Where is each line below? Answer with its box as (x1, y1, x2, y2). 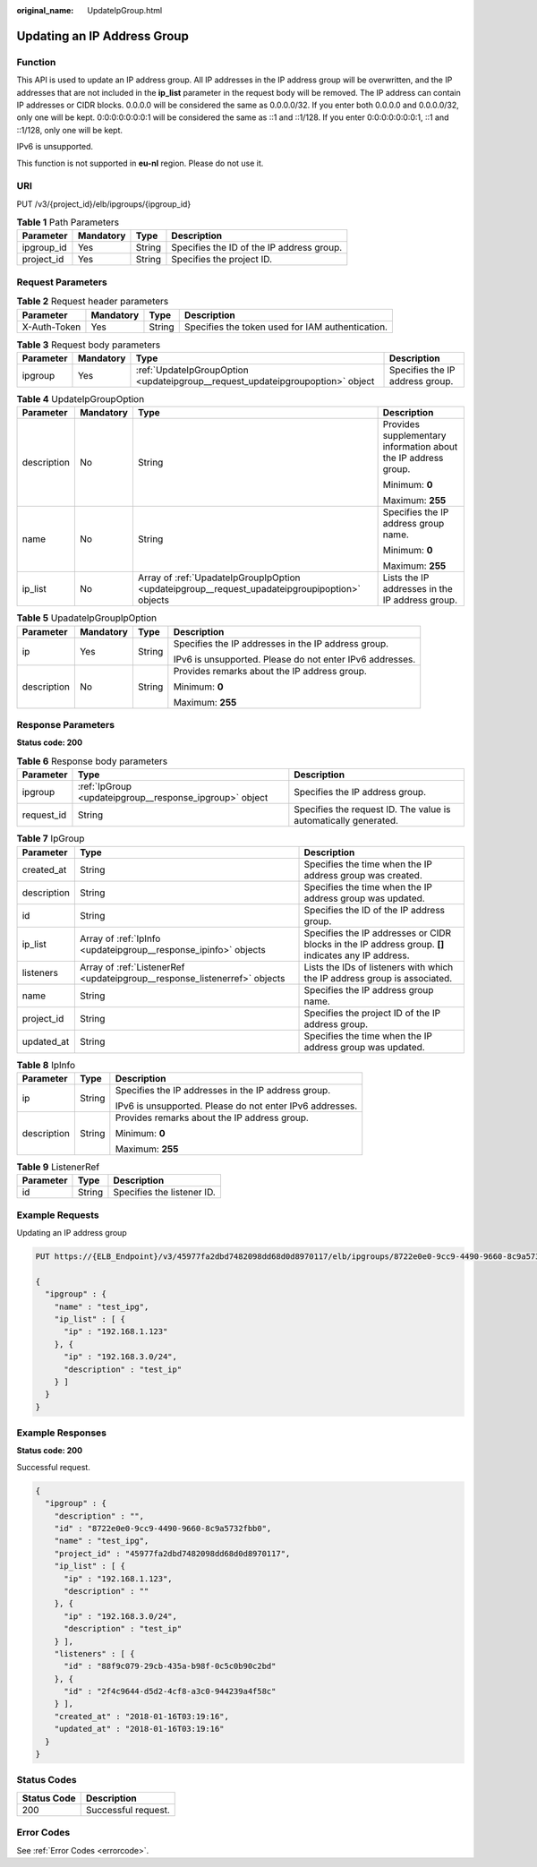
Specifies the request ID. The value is (294, 803, 451, 816)
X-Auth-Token (21, 321, 81, 333)
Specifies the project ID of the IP (303, 1006, 441, 1019)
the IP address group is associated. (303, 972, 453, 984)
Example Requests (16, 1209, 99, 1221)
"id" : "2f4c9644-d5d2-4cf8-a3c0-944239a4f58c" (64, 1686, 277, 1697)
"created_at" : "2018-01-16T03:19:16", (54, 1711, 230, 1721)
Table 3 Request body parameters (16, 338, 161, 351)
